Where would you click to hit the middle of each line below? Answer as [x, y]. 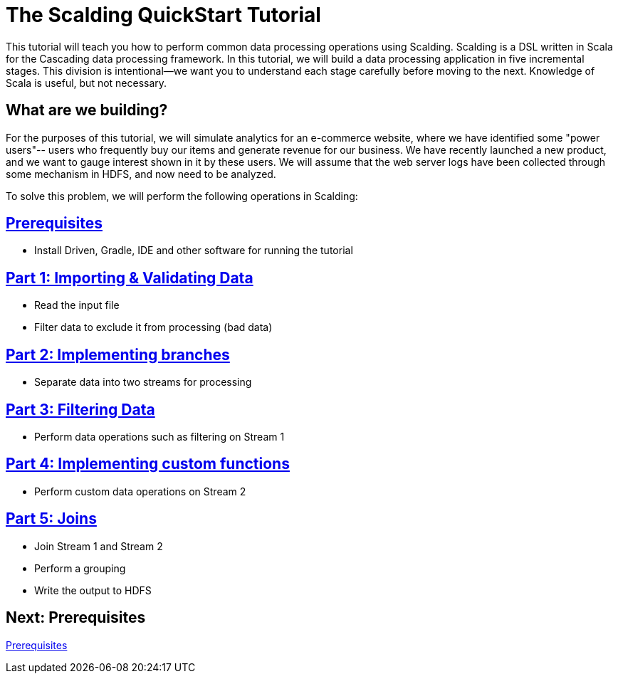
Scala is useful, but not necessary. [87, 83]
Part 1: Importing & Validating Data [130, 278]
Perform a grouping [80, 568]
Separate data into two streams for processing [143, 382]
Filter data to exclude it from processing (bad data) [153, 327]
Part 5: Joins [51, 519]
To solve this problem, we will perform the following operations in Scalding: [182, 196]
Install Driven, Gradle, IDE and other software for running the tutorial [194, 251]
